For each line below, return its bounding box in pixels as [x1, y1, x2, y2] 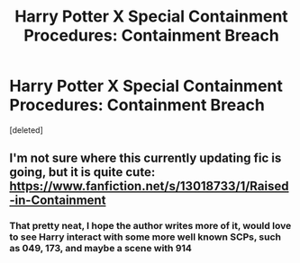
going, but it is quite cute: [9, 164, 156, 180]
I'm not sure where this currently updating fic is [9, 151, 282, 166]
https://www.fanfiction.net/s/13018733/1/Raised [9, 179, 289, 194]
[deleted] [9, 124, 43, 136]
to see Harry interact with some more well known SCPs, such [9, 231, 282, 243]
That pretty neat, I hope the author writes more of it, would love [9, 220, 292, 232]
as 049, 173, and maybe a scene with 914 [9, 242, 192, 255]
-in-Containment [9, 193, 106, 208]
